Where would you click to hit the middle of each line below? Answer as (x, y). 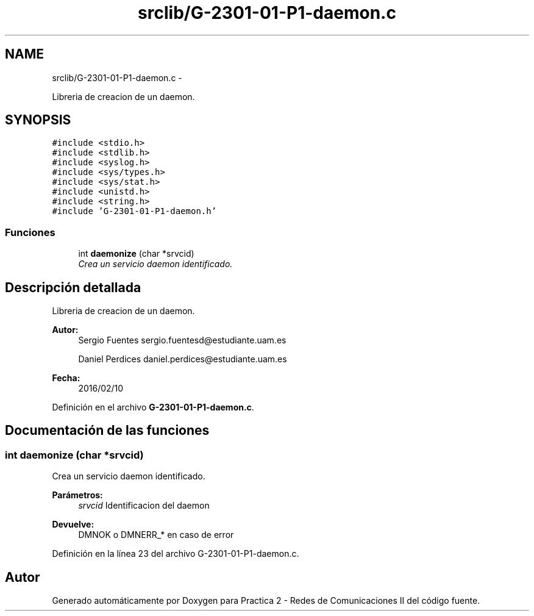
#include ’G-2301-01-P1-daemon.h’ (134, 211)
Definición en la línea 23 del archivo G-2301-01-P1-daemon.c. (176, 554)
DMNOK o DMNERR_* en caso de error (156, 535)
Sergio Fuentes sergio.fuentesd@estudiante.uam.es (182, 340)
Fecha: (66, 378)
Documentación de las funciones (107, 431)
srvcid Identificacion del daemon (144, 506)
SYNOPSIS (38, 120)
